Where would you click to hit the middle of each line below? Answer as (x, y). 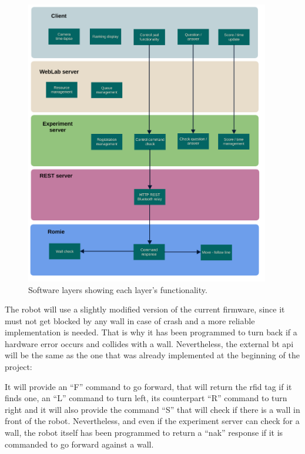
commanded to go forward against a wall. (79, 444)
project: (19, 367)
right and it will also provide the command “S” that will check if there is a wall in (152, 409)
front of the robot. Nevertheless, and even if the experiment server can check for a (152, 421)
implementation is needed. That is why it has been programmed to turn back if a (151, 332)
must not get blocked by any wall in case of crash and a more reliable (130, 320)
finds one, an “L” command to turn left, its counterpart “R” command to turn (146, 398)
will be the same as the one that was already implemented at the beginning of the (152, 355)
